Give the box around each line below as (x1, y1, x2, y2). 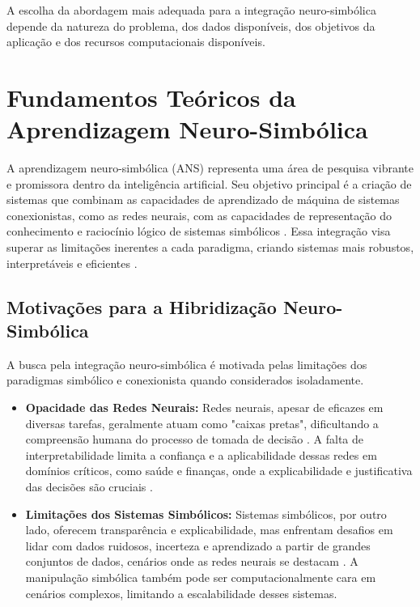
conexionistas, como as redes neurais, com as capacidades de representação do (6, 206, 392, 223)
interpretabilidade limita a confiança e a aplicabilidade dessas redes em (25, 446, 377, 463)
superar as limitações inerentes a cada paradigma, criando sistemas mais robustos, (6, 239, 414, 256)
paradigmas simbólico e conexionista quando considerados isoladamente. (6, 371, 364, 388)
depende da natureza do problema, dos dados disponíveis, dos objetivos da (6, 17, 375, 34)
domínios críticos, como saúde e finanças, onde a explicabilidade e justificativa (25, 462, 413, 479)
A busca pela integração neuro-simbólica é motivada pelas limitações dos (6, 355, 367, 372)
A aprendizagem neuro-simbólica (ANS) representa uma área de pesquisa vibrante (6, 159, 414, 176)
